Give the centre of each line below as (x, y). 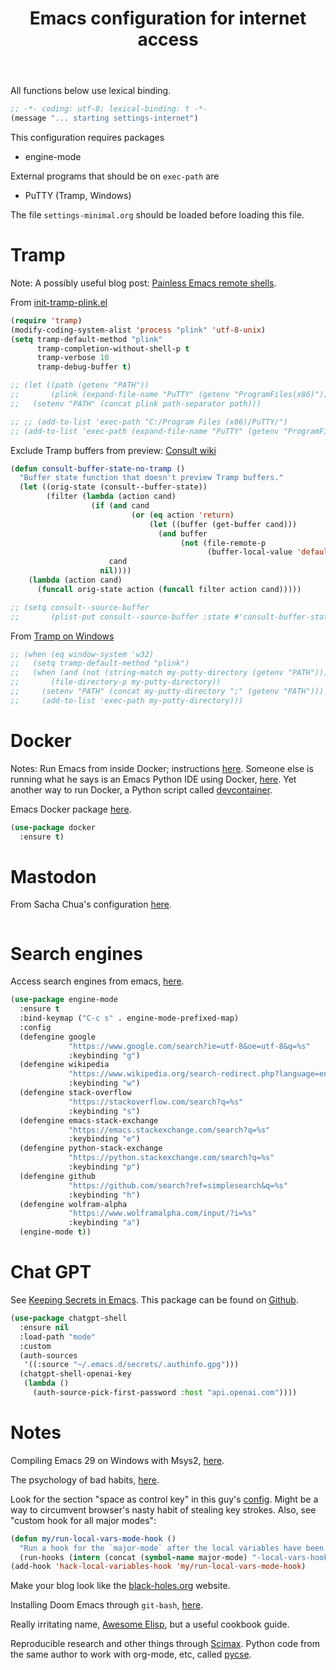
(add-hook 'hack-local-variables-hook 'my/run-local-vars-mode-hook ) (158, 1567)
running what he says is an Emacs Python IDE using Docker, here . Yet (153, 779)
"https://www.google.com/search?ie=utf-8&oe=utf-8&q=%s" (189, 1046)
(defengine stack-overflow (75, 1093)
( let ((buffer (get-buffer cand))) (223, 524)
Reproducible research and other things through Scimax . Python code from (165, 1644)
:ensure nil (44, 1327)
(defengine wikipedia (64, 1065)
